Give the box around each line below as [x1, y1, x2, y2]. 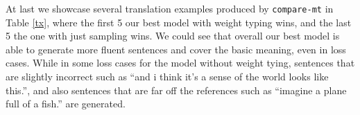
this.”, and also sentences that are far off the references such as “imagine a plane [6, 82, 347, 97]
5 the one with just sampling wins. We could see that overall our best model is [6, 28, 340, 43]
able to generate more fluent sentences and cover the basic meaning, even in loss [6, 42, 346, 56]
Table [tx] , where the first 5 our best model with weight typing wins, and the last [6, 15, 352, 29]
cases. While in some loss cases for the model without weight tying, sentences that [6, 55, 355, 70]
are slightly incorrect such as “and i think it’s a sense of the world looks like [6, 69, 329, 84]
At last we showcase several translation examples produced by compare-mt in [6, 1, 334, 15]
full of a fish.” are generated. [6, 96, 126, 111]
